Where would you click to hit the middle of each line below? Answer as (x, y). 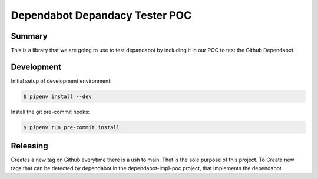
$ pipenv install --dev (58, 96)
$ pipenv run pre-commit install (72, 127)
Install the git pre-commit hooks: (50, 112)
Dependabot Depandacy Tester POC (101, 15)
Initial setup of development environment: (61, 81)
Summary (29, 36)
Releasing (29, 146)
